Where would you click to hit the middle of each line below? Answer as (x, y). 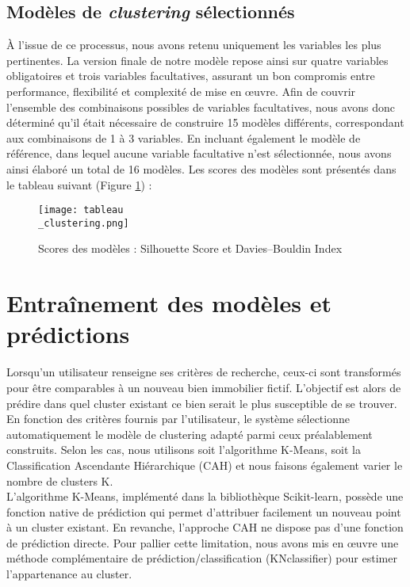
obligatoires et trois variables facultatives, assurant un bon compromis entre (191, 76)
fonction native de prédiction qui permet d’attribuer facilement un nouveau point (204, 511)
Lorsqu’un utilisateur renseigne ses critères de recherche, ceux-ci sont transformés (204, 372)
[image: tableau (81, 210)
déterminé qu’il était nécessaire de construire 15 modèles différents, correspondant (205, 122)
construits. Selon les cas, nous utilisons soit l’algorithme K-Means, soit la (184, 450)
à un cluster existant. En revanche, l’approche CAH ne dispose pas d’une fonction (205, 527)
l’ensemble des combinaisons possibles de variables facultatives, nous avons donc (201, 107)
